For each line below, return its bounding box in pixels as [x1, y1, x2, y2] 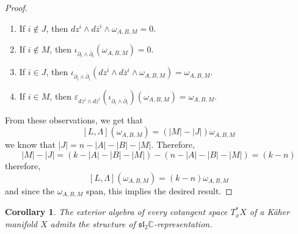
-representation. [153, 217, 213, 230]
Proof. [5, 1, 27, 13]
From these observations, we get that [5, 113, 144, 126]
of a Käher [249, 205, 290, 218]
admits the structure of [50, 217, 136, 230]
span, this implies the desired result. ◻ [85, 184, 233, 197]
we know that [5, 138, 56, 151]
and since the [5, 184, 54, 197]
